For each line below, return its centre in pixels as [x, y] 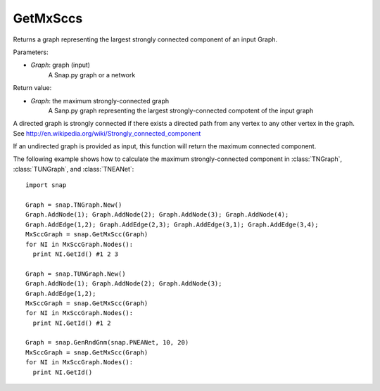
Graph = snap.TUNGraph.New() [76, 274]
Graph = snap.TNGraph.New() [74, 205]
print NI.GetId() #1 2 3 [76, 254]
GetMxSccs [48, 18]
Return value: [32, 88]
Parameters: [31, 52]
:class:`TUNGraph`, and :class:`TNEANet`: [74, 169]
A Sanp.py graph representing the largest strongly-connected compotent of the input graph [181, 110]
